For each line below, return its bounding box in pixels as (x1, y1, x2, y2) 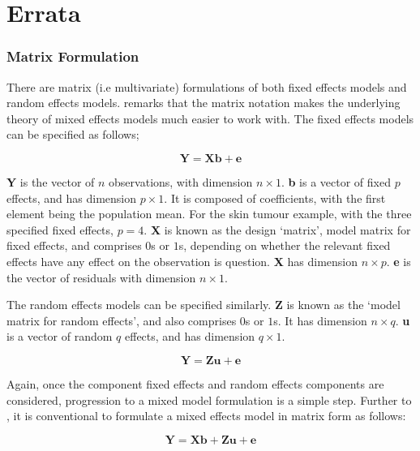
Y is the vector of (6, 173, 95, 190)
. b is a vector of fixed (281, 173, 391, 190)
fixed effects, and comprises (6, 237, 142, 254)
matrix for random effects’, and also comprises (6, 311, 237, 329)
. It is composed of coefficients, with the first (164, 189, 386, 206)
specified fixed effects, (6, 221, 114, 238)
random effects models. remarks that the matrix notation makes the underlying (6, 94, 401, 111)
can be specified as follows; (6, 126, 139, 143)
